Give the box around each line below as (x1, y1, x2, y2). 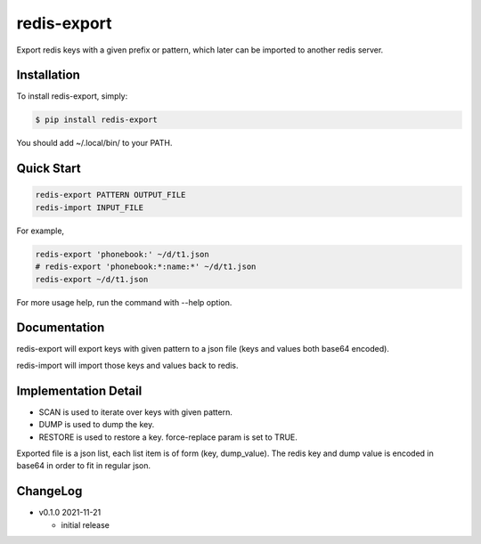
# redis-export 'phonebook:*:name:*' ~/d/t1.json (35, 262, 257, 272)
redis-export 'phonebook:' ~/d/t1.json (35, 249, 209, 259)
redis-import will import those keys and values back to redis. (16, 360, 240, 370)
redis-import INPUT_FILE (35, 202, 144, 213)
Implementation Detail (16, 383, 143, 398)
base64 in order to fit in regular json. (16, 460, 151, 471)
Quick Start (16, 161, 81, 176)
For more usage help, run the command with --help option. (16, 296, 232, 307)
